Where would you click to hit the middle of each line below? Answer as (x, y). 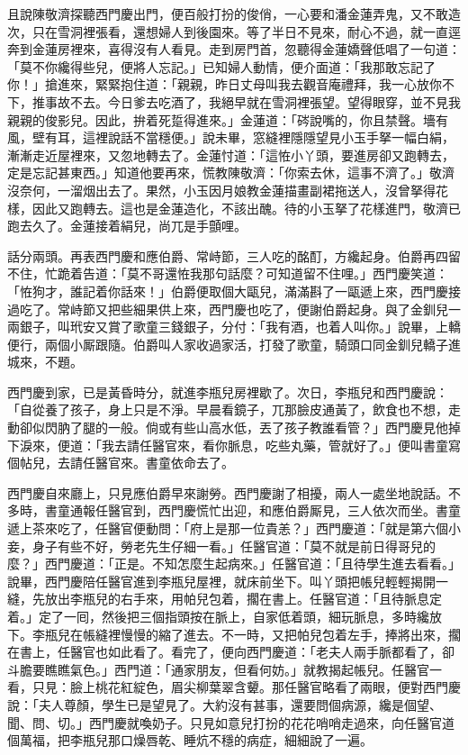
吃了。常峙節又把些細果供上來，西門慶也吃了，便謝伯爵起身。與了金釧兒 (234, 309)
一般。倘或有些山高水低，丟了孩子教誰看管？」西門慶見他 (278, 428)
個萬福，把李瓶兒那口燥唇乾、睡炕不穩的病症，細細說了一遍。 (190, 740)
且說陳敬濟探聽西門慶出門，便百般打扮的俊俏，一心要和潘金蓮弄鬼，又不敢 (228, 14)
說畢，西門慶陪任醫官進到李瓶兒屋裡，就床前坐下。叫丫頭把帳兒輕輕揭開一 (228, 581)
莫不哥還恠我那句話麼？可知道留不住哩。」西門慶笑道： (287, 273)
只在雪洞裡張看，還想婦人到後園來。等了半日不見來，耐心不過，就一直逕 (246, 31)
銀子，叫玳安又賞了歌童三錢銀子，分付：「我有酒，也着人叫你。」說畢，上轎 (240, 327)
